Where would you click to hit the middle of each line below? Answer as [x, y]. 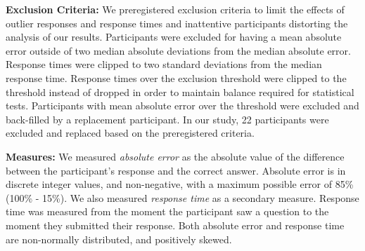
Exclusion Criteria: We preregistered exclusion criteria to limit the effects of [175, 9]
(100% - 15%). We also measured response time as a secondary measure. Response [182, 197]
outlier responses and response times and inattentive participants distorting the [177, 23]
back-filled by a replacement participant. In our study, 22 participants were [167, 119]
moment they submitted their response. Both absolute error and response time [175, 225]
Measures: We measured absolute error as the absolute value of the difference [175, 156]
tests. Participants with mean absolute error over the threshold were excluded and [182, 106]
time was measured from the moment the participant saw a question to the [167, 211]
